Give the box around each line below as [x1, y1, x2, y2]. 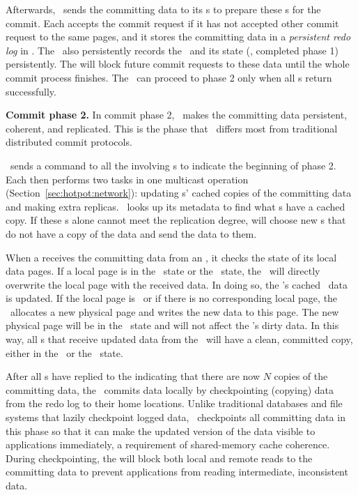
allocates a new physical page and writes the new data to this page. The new [10, 304, 339, 319]
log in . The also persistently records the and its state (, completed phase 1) [6, 43, 338, 57]
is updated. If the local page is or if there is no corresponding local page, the [6, 291, 338, 305]
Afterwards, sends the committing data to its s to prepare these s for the [6, 2, 321, 16]
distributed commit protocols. [6, 135, 132, 149]
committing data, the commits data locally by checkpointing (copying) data [6, 382, 334, 397]
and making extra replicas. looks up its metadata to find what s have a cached [6, 199, 345, 213]
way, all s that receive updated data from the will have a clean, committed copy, [6, 332, 353, 346]
